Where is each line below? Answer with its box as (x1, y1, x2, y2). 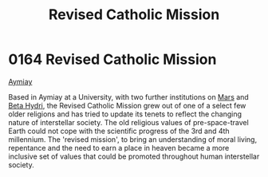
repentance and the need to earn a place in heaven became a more (8, 143, 230, 152)
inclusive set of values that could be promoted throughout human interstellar (8, 151, 260, 161)
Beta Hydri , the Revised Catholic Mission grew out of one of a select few (8, 100, 246, 110)
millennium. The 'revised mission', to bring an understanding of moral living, (8, 134, 258, 144)
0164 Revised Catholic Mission (8, 50, 217, 69)
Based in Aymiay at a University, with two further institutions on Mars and (8, 92, 249, 101)
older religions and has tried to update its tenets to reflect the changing (8, 109, 242, 119)
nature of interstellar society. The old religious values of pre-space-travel (8, 117, 249, 127)
